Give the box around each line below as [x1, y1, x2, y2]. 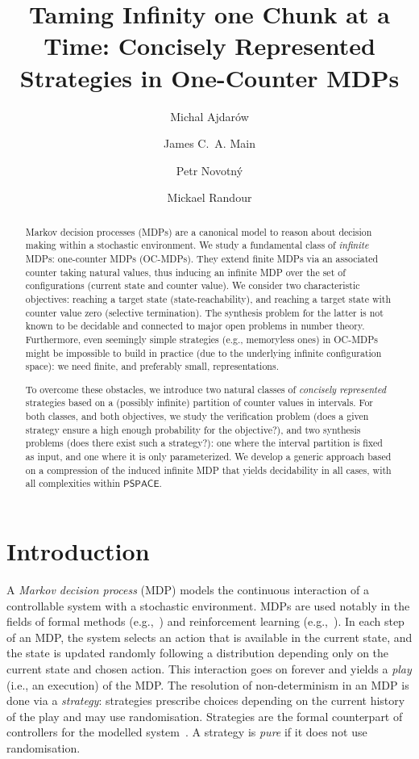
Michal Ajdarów [170, 107, 249, 124]
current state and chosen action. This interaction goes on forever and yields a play [6, 660, 412, 677]
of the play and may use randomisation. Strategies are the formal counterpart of [6, 707, 403, 724]
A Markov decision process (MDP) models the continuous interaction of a [6, 581, 369, 598]
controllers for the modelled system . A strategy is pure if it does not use [6, 723, 367, 740]
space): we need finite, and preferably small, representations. [25, 359, 279, 373]
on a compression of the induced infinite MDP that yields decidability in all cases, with [25, 463, 392, 476]
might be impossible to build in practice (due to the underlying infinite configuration [25, 346, 382, 359]
